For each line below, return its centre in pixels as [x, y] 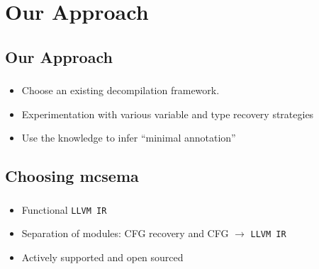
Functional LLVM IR [64, 209]
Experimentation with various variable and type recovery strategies [168, 114]
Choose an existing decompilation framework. [121, 90]
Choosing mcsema [72, 176]
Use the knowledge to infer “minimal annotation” [129, 138]
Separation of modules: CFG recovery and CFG [125, 233]
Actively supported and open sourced [102, 257]
